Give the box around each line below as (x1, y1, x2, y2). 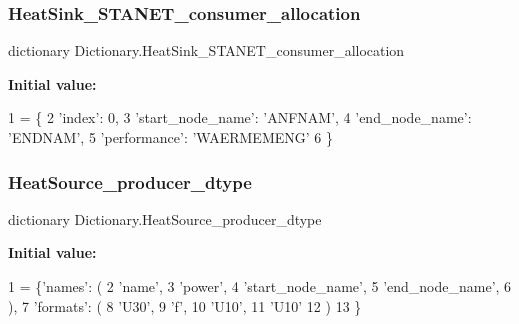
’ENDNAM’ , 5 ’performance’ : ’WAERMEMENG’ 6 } (8, 127, 333, 147)
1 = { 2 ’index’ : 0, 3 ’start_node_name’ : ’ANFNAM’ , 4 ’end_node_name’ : (8, 107, 472, 128)
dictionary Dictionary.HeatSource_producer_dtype (8, 208, 322, 229)
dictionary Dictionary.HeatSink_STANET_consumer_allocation (8, 40, 405, 61)
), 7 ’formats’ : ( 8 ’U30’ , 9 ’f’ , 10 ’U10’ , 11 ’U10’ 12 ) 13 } (8, 295, 362, 316)
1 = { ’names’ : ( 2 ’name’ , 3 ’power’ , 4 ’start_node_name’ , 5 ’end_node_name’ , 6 (8, 276, 512, 296)
